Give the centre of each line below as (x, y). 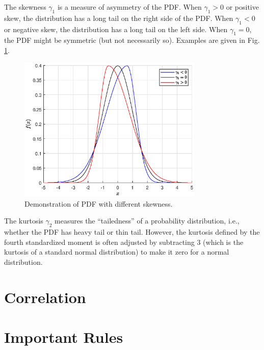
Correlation (45, 297)
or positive (242, 7)
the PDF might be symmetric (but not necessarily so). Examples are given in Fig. (132, 40)
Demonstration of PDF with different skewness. (99, 203)
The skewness (25, 7)
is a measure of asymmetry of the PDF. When (129, 7)
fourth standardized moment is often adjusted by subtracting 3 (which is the (124, 242)
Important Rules (64, 337)
